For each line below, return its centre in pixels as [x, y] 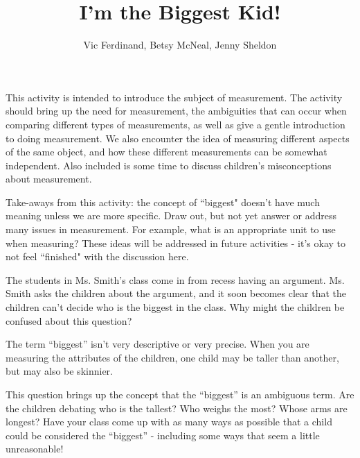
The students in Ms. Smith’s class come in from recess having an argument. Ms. [175, 279]
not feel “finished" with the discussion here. [97, 256]
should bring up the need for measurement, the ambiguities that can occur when [176, 111]
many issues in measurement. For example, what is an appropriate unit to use [171, 229]
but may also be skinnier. [59, 371]
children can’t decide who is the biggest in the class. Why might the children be [175, 307]
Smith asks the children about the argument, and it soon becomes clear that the [176, 293]
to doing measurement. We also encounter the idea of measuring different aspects [178, 138]
